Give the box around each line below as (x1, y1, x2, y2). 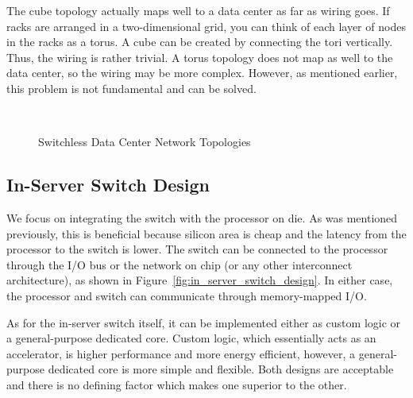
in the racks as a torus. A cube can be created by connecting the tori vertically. (6, 33, 393, 50)
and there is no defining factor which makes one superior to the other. (6, 376, 347, 392)
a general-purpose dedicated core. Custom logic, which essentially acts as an (6, 330, 376, 346)
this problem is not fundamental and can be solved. (6, 79, 257, 96)
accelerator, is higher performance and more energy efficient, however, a (6, 345, 356, 361)
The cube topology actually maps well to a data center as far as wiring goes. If (6, 2, 390, 18)
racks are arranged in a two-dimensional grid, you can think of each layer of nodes (6, 17, 406, 34)
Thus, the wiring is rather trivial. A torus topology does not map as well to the (6, 48, 393, 65)
